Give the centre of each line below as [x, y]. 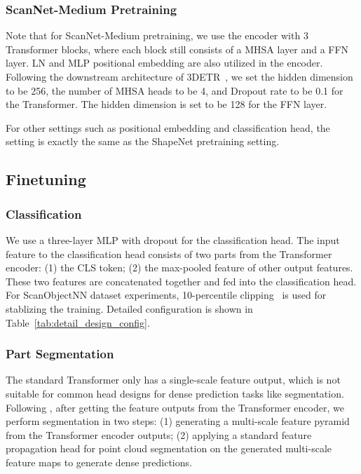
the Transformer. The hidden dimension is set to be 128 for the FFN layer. [166, 104]
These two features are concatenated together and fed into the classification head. [181, 281]
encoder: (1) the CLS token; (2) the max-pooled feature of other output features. [179, 268]
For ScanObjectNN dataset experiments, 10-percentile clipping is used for [166, 295]
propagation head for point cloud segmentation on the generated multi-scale [169, 448]
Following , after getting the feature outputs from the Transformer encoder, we [175, 407]
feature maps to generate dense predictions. [99, 462]
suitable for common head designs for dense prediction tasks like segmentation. [175, 393]
